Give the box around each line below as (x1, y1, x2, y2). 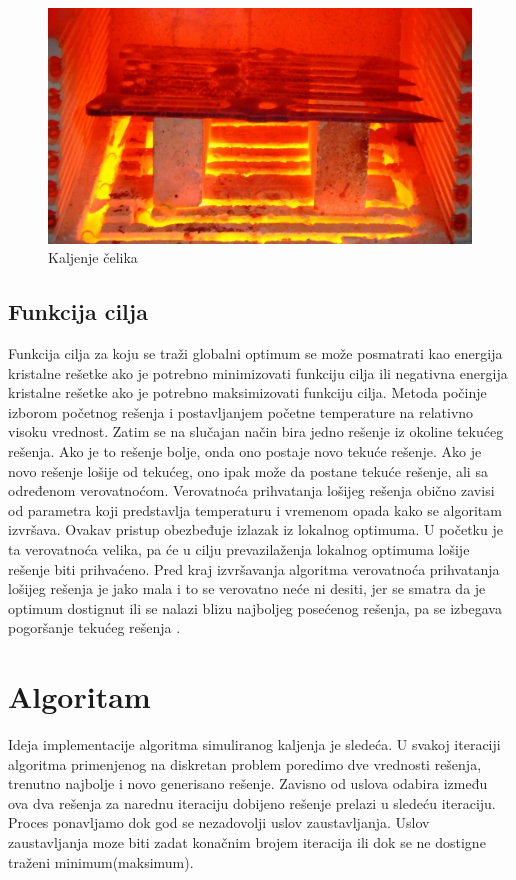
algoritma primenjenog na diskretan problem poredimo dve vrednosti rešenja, (8, 753, 482, 774)
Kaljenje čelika (48, 247, 138, 268)
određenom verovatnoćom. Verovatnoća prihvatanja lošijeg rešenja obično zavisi (8, 480, 495, 501)
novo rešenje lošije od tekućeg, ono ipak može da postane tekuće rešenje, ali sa (8, 460, 488, 481)
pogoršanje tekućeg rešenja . (8, 617, 181, 638)
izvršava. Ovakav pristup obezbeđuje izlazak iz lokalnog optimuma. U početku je (8, 519, 503, 540)
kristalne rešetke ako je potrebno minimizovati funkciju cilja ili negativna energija (8, 362, 508, 383)
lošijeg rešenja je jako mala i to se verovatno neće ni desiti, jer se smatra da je (8, 578, 486, 599)
